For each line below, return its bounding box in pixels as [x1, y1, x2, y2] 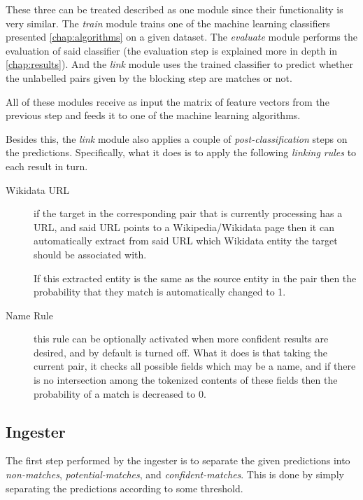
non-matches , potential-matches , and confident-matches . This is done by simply [6, 467, 344, 482]
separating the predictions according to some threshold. [6, 480, 243, 495]
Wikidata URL [6, 182, 70, 197]
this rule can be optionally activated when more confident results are [34, 331, 329, 346]
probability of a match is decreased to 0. [34, 386, 206, 401]
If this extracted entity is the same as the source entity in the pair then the [34, 270, 357, 285]
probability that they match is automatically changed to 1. [34, 284, 286, 299]
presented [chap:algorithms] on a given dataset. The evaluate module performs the [6, 29, 357, 44]
